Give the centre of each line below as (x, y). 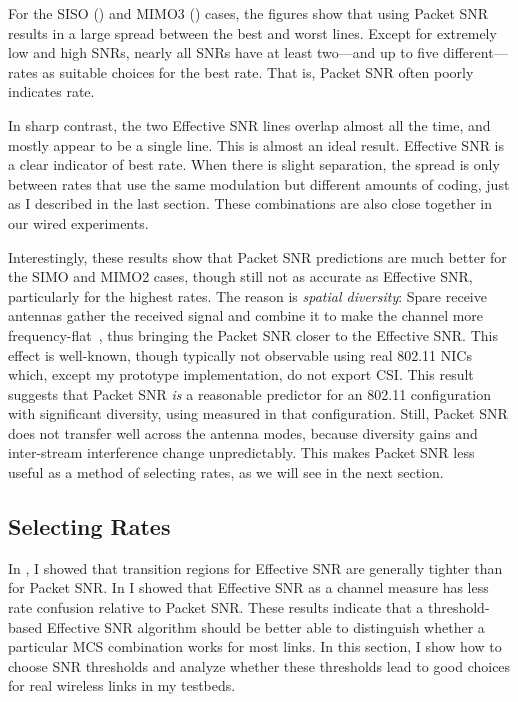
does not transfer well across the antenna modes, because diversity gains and (243, 432)
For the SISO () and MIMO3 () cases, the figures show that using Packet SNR (248, 13)
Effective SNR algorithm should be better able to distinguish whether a (265, 626)
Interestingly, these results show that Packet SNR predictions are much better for (257, 256)
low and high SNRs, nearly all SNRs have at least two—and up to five (223, 52)
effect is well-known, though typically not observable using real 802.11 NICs (240, 354)
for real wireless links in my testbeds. (122, 685)
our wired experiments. (78, 222)
